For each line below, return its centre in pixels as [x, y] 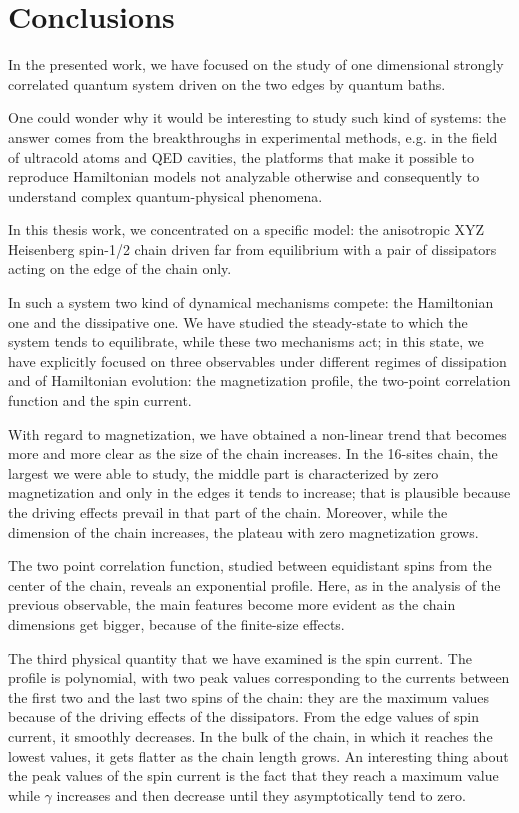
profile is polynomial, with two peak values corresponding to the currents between [259, 677]
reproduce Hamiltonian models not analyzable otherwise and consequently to [244, 176]
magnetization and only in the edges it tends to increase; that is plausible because [259, 492]
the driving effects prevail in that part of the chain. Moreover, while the [228, 512]
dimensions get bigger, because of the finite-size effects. [176, 623]
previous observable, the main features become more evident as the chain [232, 604]
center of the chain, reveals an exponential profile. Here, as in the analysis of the [254, 584]
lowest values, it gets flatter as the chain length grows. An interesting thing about [258, 755]
